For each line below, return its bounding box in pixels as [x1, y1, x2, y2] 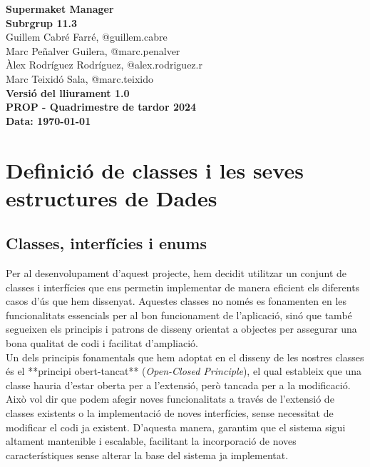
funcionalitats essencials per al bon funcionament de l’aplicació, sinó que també [6, 307, 352, 322]
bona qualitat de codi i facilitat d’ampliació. [6, 336, 198, 351]
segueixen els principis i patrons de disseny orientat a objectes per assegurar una [6, 321, 357, 336]
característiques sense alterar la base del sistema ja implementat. [6, 447, 289, 462]
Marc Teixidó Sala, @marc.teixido [6, 71, 153, 86]
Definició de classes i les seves [6, 155, 304, 184]
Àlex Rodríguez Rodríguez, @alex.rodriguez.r [6, 57, 202, 72]
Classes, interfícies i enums [6, 232, 207, 254]
